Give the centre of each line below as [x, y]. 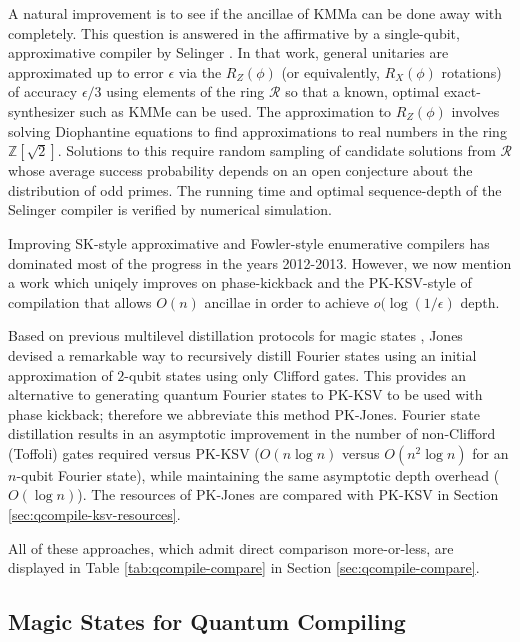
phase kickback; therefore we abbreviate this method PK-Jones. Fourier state [244, 413]
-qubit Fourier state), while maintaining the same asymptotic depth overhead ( [258, 474]
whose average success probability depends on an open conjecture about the [240, 170]
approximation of [60, 374]
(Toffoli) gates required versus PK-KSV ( [134, 452]
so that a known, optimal [362, 91]
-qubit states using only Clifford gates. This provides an [295, 374]
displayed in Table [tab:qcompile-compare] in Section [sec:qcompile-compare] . [244, 567]
